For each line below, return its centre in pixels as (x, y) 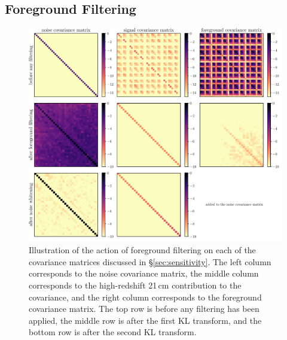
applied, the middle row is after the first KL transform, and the (145, 320)
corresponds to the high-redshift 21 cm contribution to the (135, 285)
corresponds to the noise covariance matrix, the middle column (144, 273)
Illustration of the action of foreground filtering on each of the (142, 250)
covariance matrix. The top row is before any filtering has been (144, 309)
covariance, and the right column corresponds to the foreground (145, 297)
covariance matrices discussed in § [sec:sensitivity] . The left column (150, 261)
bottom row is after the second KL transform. (113, 332)
